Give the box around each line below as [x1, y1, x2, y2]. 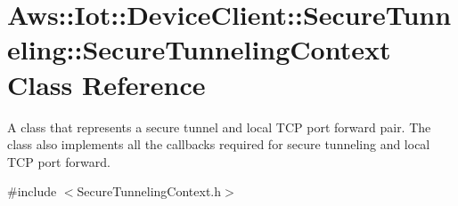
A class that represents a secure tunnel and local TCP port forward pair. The [7, 117, 431, 136]
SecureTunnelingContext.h [77, 182, 222, 201]
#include [7, 182, 57, 201]
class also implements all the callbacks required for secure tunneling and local [7, 135, 430, 154]
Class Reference [7, 66, 206, 102]
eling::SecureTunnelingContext [7, 31, 391, 67]
